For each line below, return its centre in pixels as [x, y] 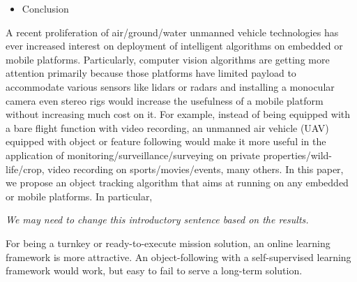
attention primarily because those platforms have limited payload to [151, 73]
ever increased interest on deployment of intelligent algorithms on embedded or [174, 46]
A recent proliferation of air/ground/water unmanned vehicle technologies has [172, 32]
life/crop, [25, 169]
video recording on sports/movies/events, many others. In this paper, [196, 169]
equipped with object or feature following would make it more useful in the [166, 141]
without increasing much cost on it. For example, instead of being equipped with [178, 114]
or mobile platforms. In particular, [79, 196]
